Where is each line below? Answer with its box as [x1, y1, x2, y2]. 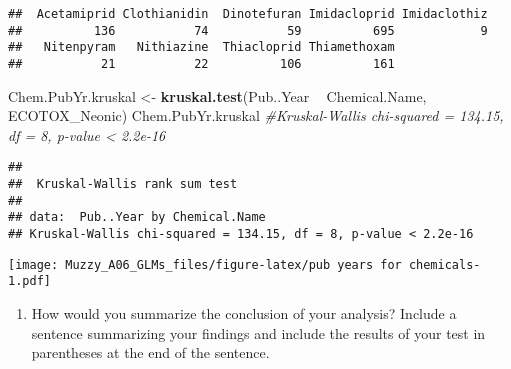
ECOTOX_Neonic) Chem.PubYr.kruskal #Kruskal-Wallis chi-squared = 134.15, [8, 105, 504, 126]
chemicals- [408, 257, 481, 272]
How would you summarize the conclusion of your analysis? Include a [31, 303, 457, 323]
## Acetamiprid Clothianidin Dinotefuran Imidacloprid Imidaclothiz [8, 7, 488, 21]
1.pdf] [8, 274, 51, 289]
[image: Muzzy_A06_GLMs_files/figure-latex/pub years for [8, 257, 402, 272]
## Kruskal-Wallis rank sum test [8, 177, 238, 192]
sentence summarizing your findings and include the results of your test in [31, 322, 486, 343]
